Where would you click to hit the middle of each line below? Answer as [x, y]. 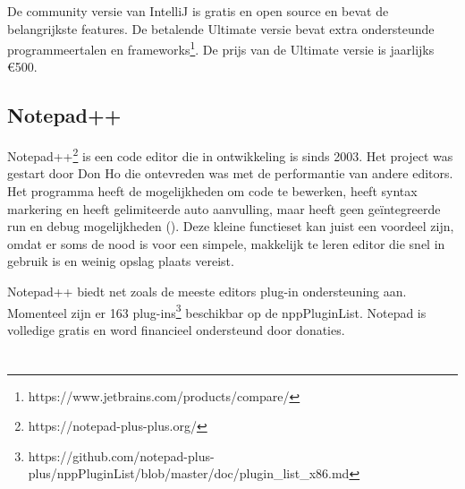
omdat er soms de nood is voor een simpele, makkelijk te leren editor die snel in [226, 243]
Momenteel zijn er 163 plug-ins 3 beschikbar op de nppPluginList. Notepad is [217, 311]
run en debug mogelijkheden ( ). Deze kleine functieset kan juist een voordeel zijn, [231, 226]
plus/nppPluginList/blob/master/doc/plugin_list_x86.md [189, 473]
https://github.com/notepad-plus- [121, 455]
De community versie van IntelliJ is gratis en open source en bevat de [198, 11]
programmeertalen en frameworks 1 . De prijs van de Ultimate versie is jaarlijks [221, 48]
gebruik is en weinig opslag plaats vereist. [121, 261]
